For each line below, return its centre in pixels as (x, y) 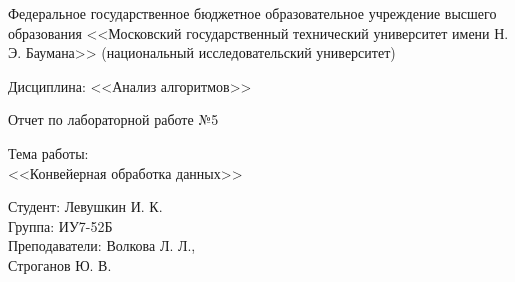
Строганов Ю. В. (60, 264)
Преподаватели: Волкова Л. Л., (102, 245)
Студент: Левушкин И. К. (85, 206)
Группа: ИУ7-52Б (60, 225)
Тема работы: (48, 152)
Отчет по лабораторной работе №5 (113, 119)
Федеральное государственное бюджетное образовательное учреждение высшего (252, 13)
